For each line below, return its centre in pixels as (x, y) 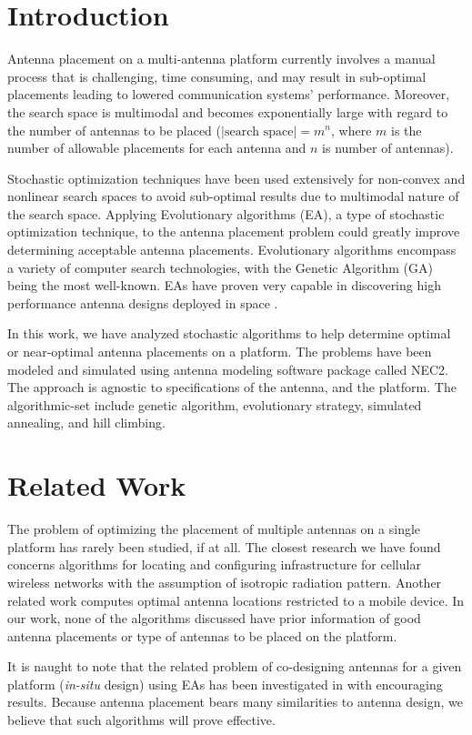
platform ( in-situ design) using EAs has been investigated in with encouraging (225, 684)
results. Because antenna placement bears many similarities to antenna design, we (235, 702)
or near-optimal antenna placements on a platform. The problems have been (220, 352)
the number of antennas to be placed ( (115, 130)
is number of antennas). (388, 148)
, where (351, 130)
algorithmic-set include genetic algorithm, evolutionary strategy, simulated (215, 404)
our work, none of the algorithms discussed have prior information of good (214, 618)
